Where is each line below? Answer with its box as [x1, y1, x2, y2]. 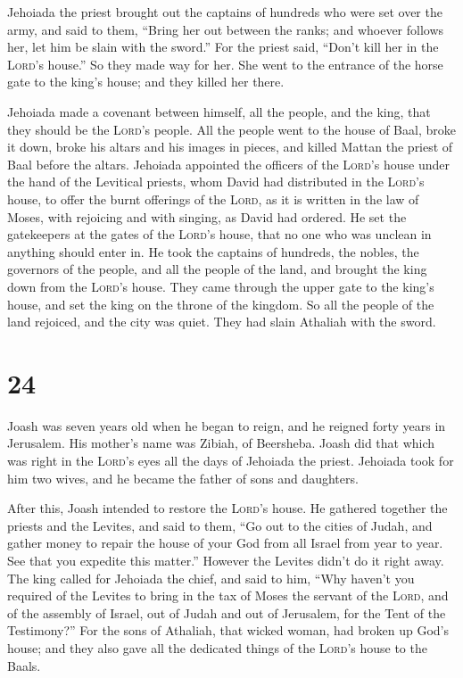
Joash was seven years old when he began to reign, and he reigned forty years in [7, 416, 446, 434]
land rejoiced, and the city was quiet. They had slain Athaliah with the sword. [7, 312, 436, 331]
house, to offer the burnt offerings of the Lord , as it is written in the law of [7, 189, 419, 208]
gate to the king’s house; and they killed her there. [7, 72, 285, 91]
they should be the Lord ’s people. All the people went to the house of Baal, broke [7, 120, 456, 138]
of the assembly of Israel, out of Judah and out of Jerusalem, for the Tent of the [7, 603, 446, 622]
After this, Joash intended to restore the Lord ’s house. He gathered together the [7, 499, 448, 517]
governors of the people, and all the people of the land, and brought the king [7, 260, 427, 278]
